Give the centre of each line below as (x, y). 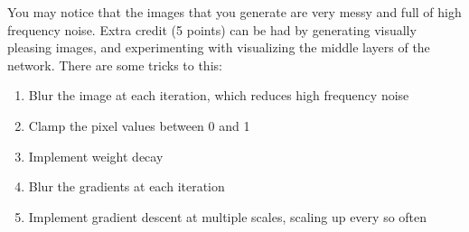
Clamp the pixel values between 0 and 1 (139, 125)
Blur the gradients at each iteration (127, 186)
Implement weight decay (96, 156)
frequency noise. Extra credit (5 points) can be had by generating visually (212, 29)
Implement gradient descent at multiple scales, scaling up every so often (228, 216)
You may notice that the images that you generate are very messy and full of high (234, 12)
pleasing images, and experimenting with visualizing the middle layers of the (219, 47)
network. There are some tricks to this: (115, 65)
